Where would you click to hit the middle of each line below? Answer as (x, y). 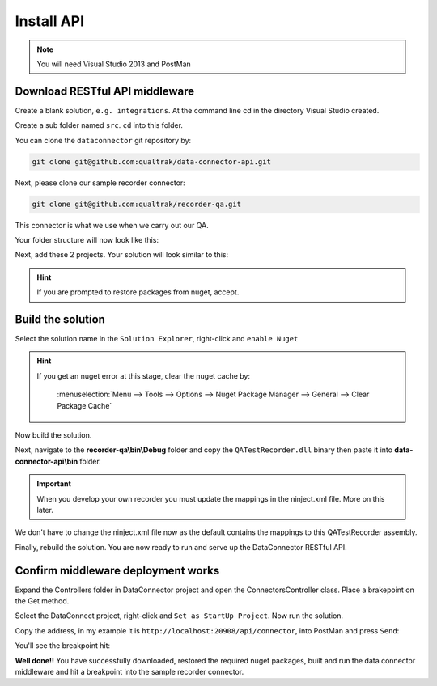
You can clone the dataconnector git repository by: (103, 140)
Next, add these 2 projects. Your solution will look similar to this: (122, 255)
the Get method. (42, 601)
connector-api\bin (47, 461)
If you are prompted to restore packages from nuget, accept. (138, 292)
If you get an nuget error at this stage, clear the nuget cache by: (144, 375)
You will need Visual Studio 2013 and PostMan (114, 64)
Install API (50, 21)
